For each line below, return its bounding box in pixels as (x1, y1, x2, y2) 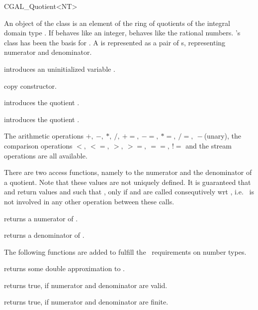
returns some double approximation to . (4, 263, 125, 274)
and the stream (185, 140, 232, 151)
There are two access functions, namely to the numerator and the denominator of (4, 167, 252, 177)
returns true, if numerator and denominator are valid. (4, 280, 168, 290)
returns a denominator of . (4, 230, 85, 240)
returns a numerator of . (4, 213, 78, 223)
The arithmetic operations (4, 131, 84, 141)
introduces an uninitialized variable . (4, 63, 115, 74)
